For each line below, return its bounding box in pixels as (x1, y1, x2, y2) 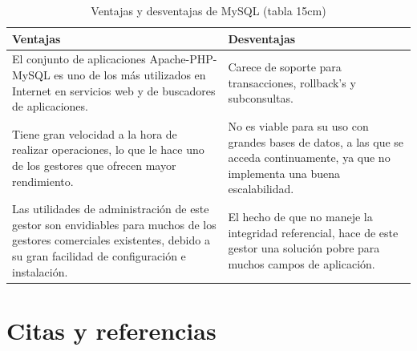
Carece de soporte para (228, 58, 342, 75)
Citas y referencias (6, 313, 217, 346)
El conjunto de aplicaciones (12, 50, 146, 67)
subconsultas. (228, 90, 294, 107)
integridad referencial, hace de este (228, 224, 399, 240)
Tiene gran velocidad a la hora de (12, 125, 177, 142)
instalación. (12, 263, 68, 280)
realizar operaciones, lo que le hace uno (12, 141, 204, 158)
